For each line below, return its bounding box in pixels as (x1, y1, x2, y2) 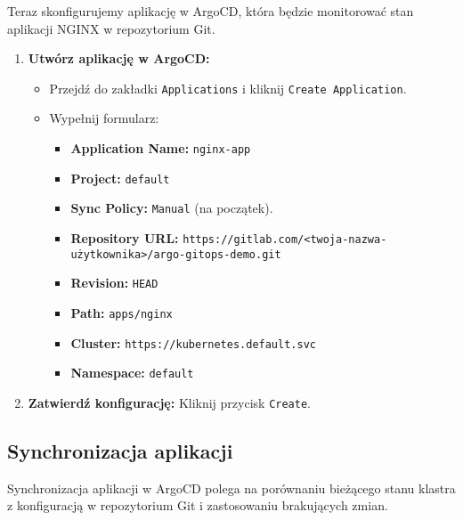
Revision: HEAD (70, 273, 158, 292)
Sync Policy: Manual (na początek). (70, 199, 273, 217)
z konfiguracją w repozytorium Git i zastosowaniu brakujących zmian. (7, 496, 388, 515)
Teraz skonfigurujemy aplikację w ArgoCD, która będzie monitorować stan (7, 2, 414, 20)
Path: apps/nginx (70, 303, 173, 321)
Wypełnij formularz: (49, 109, 159, 127)
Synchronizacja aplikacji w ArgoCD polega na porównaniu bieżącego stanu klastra (7, 478, 456, 497)
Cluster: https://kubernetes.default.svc (70, 333, 316, 352)
